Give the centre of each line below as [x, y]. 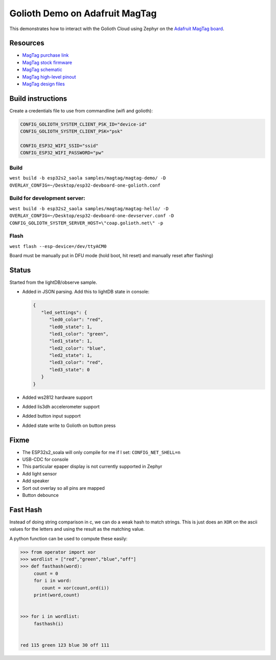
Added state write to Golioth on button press [69, 425]
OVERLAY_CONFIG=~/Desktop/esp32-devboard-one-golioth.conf [85, 185]
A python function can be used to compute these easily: [68, 538]
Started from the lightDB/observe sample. [53, 282]
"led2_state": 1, [71, 356]
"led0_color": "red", [76, 320]
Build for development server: [47, 198]
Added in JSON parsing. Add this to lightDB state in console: [86, 292]
